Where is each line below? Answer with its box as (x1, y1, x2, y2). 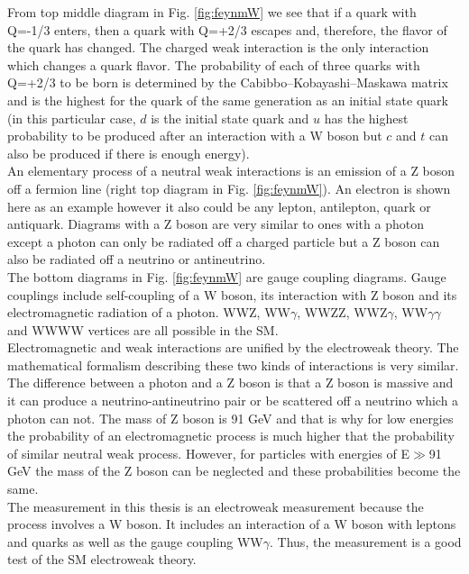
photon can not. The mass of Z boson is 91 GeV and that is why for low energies (7, 408, 454, 427)
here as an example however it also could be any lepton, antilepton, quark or (7, 196, 431, 215)
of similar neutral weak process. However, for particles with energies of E (7, 443, 410, 462)
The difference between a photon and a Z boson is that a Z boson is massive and (7, 373, 454, 392)
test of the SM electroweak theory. (7, 550, 197, 569)
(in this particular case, (7, 108, 136, 127)
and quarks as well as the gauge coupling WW (7, 532, 263, 551)
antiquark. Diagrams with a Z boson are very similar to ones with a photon (7, 214, 424, 233)
